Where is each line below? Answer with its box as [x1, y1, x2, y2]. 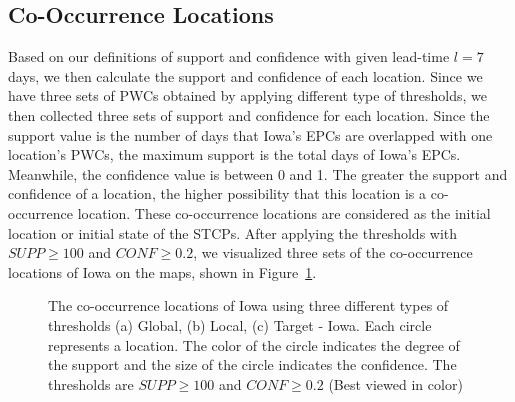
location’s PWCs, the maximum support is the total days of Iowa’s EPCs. [8, 144, 461, 165]
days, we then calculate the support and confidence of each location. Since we [8, 65, 483, 86]
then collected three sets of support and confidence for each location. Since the [8, 104, 490, 125]
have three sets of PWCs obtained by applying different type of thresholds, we [8, 85, 488, 106]
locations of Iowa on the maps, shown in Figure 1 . [8, 261, 317, 282]
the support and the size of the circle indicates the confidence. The [48, 354, 457, 375]
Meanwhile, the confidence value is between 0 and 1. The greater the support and [8, 163, 508, 184]
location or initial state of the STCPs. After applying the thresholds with [8, 222, 458, 243]
